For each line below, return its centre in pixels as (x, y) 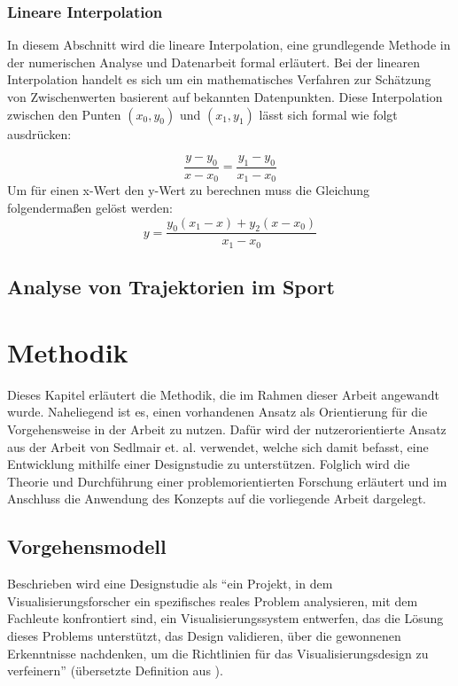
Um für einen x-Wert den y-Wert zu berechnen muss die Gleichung (189, 190)
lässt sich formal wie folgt (328, 114)
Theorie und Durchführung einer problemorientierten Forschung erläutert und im (227, 481)
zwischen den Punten (64, 114)
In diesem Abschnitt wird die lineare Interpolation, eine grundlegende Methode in (229, 45)
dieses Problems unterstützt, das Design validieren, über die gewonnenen (204, 635)
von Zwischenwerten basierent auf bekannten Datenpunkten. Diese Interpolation (225, 97)
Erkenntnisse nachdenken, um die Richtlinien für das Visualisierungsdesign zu (218, 653)
